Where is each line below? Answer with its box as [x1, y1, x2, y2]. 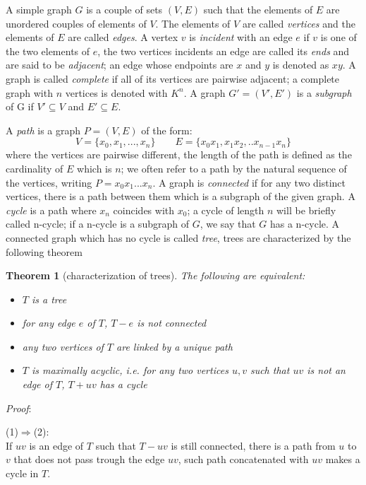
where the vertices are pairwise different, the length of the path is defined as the [6, 147, 352, 162]
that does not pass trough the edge [13, 452, 165, 467]
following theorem [6, 244, 83, 259]
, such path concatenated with [178, 452, 309, 467]
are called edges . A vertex [68, 30, 178, 45]
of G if [6, 99, 34, 114]
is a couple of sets [86, 2, 163, 16]
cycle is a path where [6, 202, 97, 217]
